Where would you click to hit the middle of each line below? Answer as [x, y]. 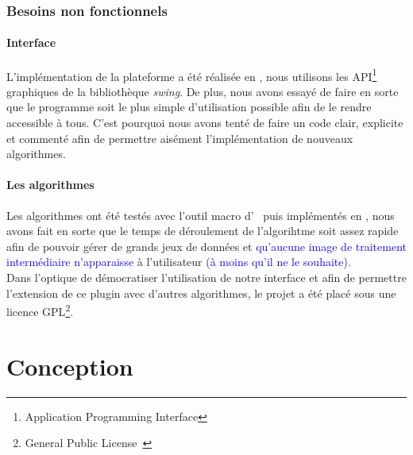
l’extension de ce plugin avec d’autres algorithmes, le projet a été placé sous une [201, 293]
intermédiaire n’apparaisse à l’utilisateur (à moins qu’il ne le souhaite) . [179, 262]
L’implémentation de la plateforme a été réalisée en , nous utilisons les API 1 [192, 75]
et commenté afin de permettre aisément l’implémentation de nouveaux [180, 138]
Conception [70, 366]
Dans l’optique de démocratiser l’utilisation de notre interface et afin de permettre [206, 278]
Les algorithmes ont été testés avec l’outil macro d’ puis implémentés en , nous [201, 215]
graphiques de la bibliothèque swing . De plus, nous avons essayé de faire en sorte [203, 91]
